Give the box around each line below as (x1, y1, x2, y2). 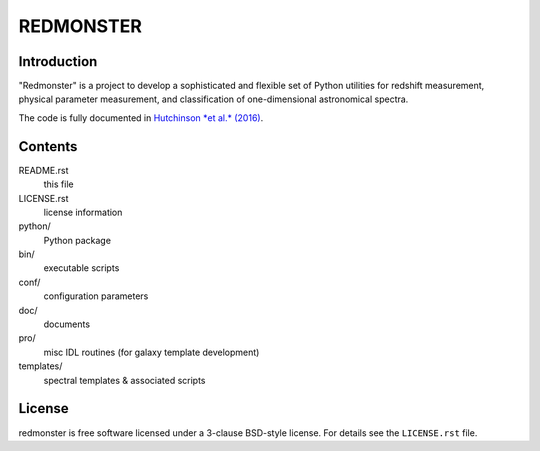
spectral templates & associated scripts (43, 374, 206, 386)
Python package (43, 234, 112, 246)
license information (43, 206, 123, 218)
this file (43, 178, 74, 190)
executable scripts (43, 262, 120, 274)
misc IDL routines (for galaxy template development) (43, 346, 260, 358)
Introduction (18, 53, 98, 70)
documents (43, 318, 90, 330)
